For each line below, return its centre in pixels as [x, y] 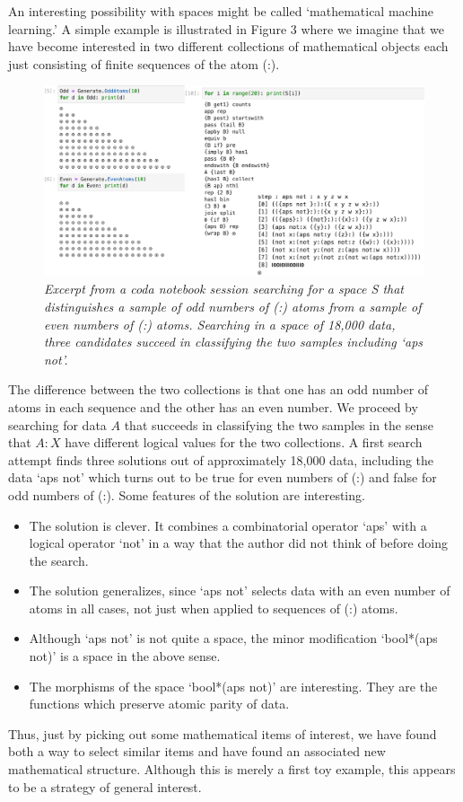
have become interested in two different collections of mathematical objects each [228, 46]
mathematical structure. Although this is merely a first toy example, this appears [232, 769]
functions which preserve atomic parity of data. [159, 704]
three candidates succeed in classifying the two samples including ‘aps [234, 342]
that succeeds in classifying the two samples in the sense [279, 424]
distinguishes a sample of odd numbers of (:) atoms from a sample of [233, 306]
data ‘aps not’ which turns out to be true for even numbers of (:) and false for [223, 477]
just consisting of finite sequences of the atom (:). [144, 63]
